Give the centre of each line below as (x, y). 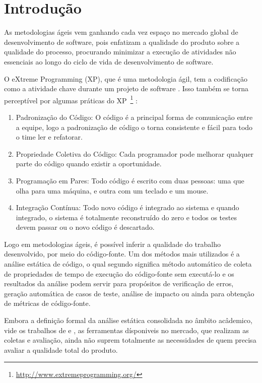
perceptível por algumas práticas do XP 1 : (71, 99)
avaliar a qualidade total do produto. (61, 349)
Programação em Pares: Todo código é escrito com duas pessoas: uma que (130, 180)
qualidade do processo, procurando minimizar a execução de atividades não (120, 52)
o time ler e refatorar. (49, 137)
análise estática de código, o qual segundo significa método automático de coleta (128, 264)
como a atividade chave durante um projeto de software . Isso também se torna (126, 88)
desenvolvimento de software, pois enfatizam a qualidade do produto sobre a (122, 42)
